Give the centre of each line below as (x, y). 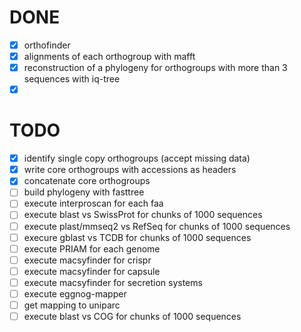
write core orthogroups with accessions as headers (130, 170)
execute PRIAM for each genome (92, 248)
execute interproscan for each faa (93, 203)
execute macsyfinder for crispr (87, 260)
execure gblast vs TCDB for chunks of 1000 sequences (137, 237)
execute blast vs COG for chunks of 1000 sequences (132, 316)
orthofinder (47, 45)
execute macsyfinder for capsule (92, 271)
